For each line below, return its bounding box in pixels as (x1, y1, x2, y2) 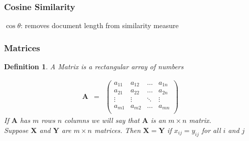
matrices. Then (94, 124, 141, 135)
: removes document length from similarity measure (21, 20, 179, 31)
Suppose (4, 124, 29, 135)
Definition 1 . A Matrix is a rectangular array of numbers (4, 61, 184, 72)
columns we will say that (64, 115, 140, 125)
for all (201, 124, 221, 135)
